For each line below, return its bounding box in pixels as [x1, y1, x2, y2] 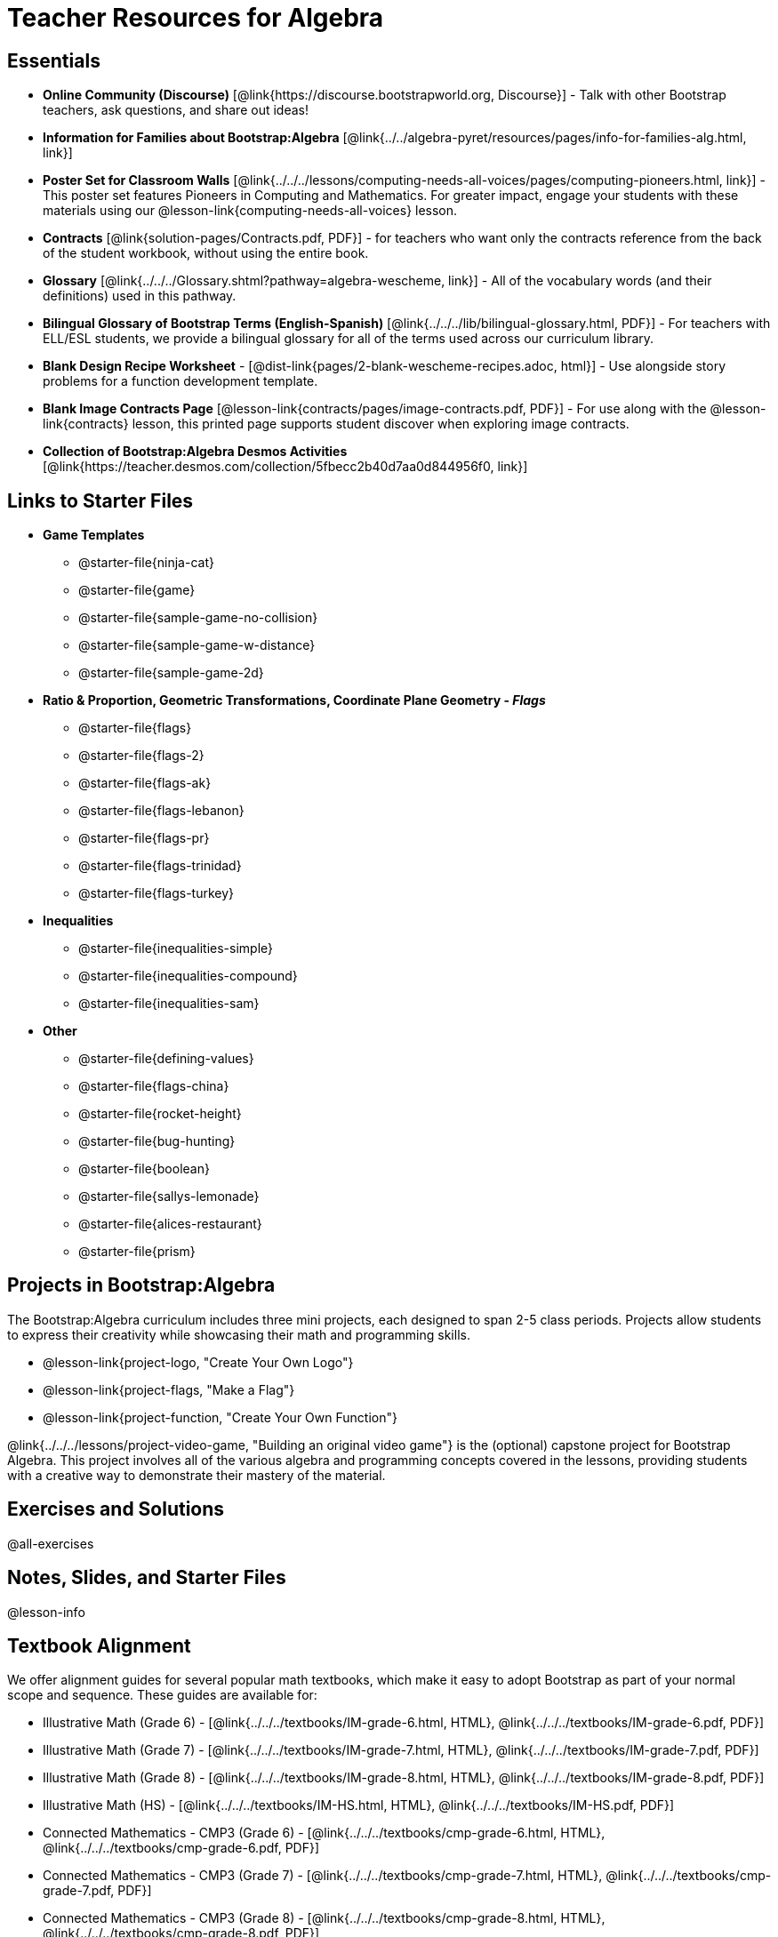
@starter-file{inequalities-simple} [78, 940, 274, 956]
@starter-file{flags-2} [78, 748, 205, 764]
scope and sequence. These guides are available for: [7, 1687, 317, 1703]
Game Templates [43, 527, 145, 543]
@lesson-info [7, 1604, 85, 1620]
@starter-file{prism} [78, 1244, 196, 1260]
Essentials [7, 49, 100, 72]
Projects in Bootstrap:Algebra [7, 1274, 276, 1297]
